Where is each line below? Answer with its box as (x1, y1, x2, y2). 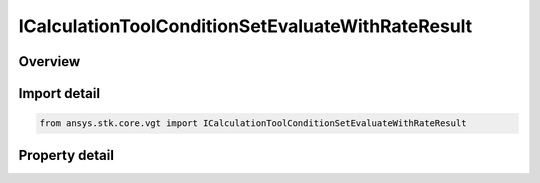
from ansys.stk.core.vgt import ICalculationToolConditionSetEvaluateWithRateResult (39, 118, 467, 129)
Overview (18, 53, 81, 70)
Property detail (18, 146, 115, 164)
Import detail (18, 85, 100, 102)
